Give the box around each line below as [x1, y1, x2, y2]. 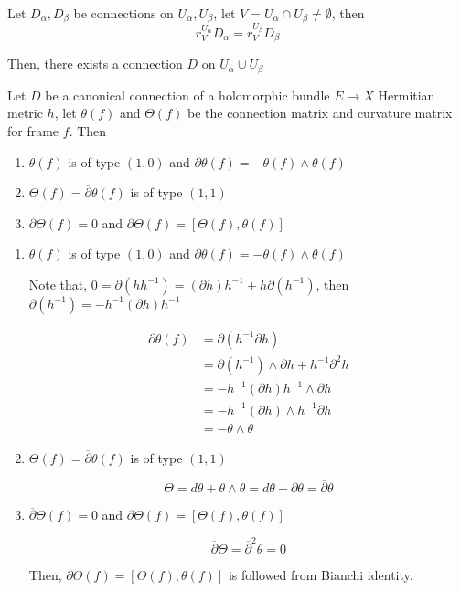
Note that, [28, 274, 88, 293]
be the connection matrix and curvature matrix [187, 103, 453, 122]
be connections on [73, 4, 174, 22]
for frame [7, 121, 59, 140]
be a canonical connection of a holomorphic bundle [45, 85, 330, 104]
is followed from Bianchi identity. [228, 565, 413, 584]
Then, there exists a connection [7, 54, 183, 73]
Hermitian [378, 85, 435, 104]
